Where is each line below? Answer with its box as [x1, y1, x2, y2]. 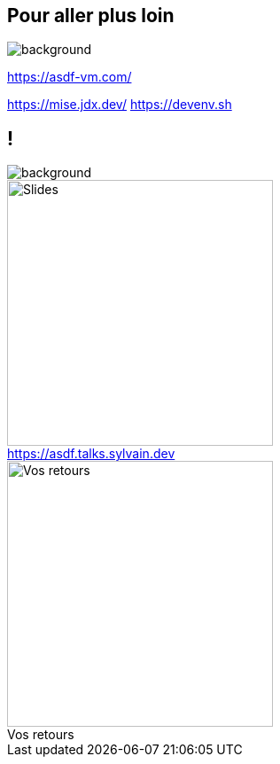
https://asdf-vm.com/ [7, 69, 132, 85]
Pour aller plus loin [7, 4, 175, 27]
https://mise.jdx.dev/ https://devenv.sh [7, 97, 232, 113]
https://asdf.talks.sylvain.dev [7, 446, 175, 462]
